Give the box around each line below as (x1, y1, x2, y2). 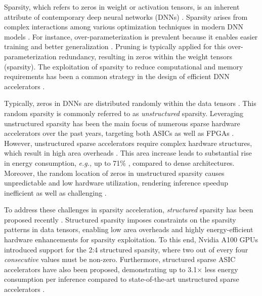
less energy (204, 264, 238, 274)
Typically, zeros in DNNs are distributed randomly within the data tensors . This (4, 98, 256, 108)
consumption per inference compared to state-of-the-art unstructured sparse (4, 274, 239, 284)
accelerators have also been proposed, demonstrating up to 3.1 (4, 264, 197, 274)
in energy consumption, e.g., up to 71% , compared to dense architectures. (4, 157, 235, 168)
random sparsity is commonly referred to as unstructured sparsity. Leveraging (4, 107, 244, 118)
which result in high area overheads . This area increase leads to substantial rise (4, 147, 252, 158)
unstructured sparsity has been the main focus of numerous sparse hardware (4, 118, 240, 128)
